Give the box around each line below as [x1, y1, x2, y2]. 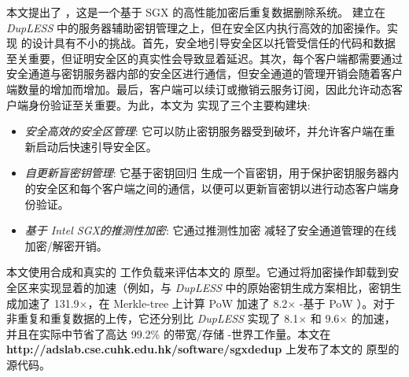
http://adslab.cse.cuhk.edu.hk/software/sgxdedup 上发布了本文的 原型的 [6, 341, 400, 357]
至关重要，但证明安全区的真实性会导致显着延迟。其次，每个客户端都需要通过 [6, 50, 403, 66]
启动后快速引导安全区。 [35, 138, 157, 154]
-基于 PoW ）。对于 [299, 294, 396, 311]
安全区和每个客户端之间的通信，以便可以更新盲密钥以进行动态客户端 [35, 179, 389, 196]
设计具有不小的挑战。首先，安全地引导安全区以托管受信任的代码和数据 [31, 35, 396, 51]
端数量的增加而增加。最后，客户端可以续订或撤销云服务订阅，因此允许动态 [6, 80, 392, 97]
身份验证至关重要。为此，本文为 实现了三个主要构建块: [28, 96, 311, 113]
